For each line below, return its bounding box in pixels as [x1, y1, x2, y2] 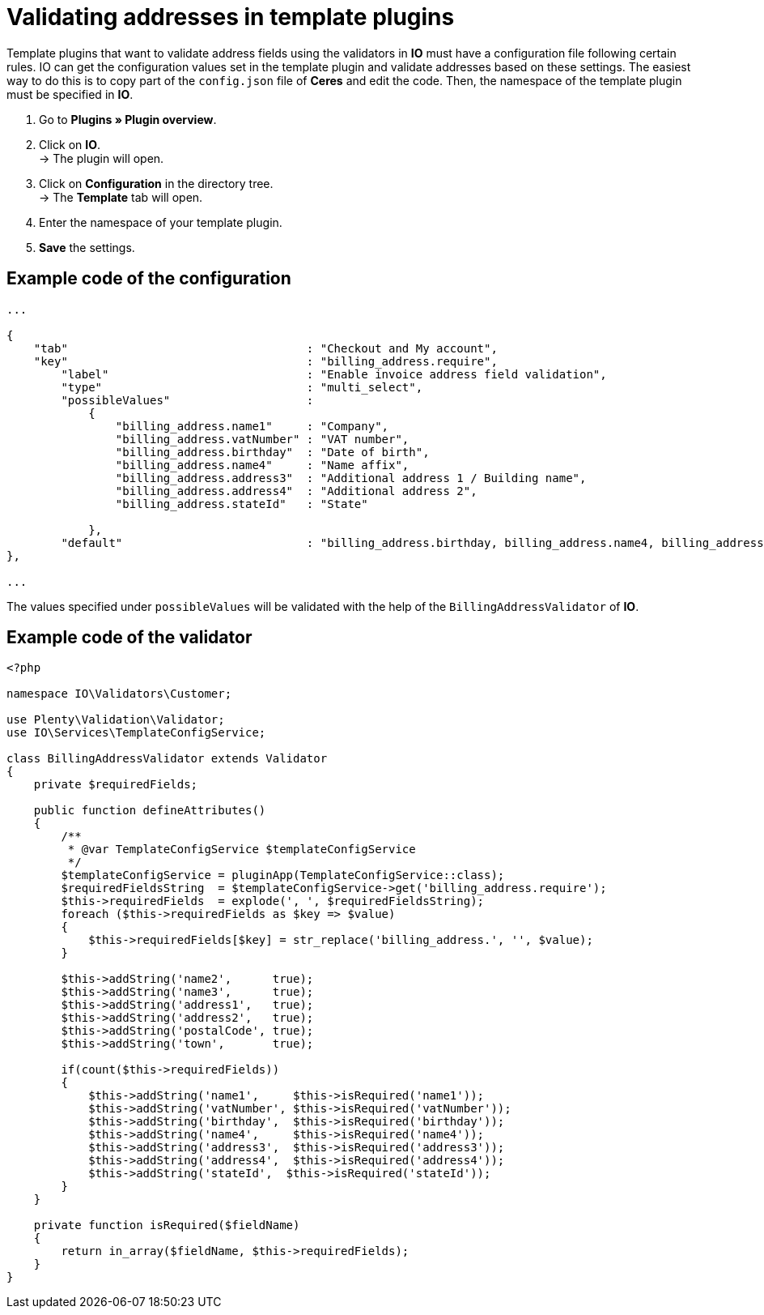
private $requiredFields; [33, 778, 198, 792]
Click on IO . [39, 137, 100, 152]
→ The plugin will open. [39, 151, 164, 165]
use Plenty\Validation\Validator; [6, 713, 225, 727]
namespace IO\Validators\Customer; [6, 687, 232, 701]
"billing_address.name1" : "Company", [115, 419, 389, 433]
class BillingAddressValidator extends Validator [6, 752, 328, 766]
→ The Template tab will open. [39, 190, 203, 204]
